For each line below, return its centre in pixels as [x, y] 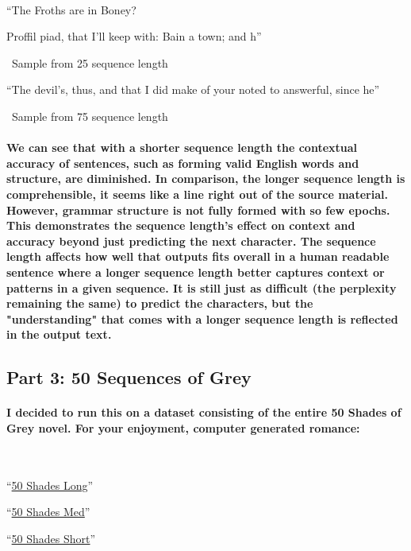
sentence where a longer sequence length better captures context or [196, 272]
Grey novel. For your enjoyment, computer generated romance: [183, 427]
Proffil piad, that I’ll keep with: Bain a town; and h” [134, 36]
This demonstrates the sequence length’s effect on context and [181, 225]
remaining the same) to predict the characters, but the [160, 303]
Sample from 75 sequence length [90, 116]
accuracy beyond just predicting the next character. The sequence [191, 241]
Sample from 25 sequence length [90, 62]
